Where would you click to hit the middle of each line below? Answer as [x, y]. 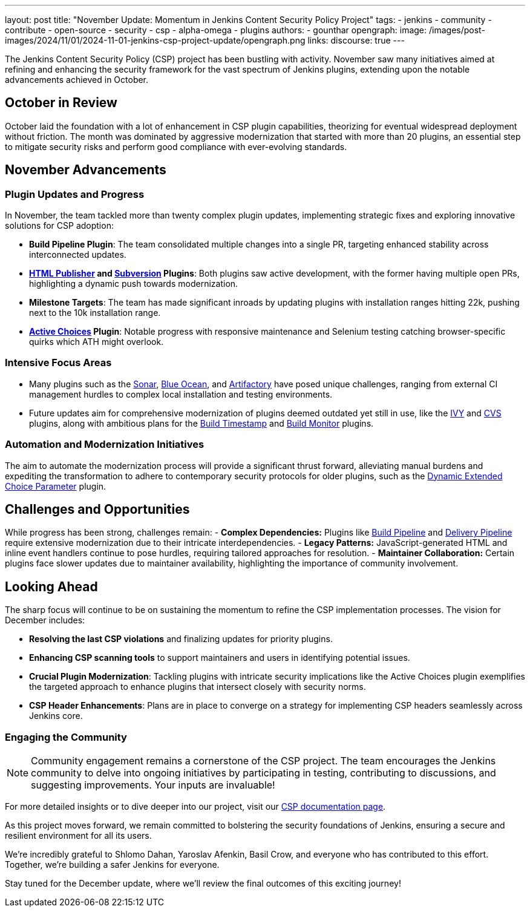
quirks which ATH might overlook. [97, 342]
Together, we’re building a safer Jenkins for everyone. [112, 864]
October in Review [61, 103]
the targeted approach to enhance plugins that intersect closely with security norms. [198, 687]
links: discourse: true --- [356, 40]
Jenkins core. [56, 716]
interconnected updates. [78, 255]
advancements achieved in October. [77, 80]
